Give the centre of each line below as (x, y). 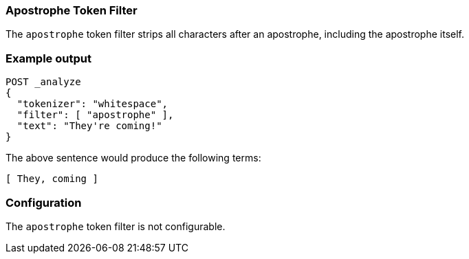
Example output (48, 58)
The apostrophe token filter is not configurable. (116, 226)
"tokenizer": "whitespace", (92, 104)
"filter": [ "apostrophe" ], (95, 115)
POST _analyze (43, 82)
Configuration (44, 202)
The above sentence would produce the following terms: (133, 158)
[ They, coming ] (52, 179)
